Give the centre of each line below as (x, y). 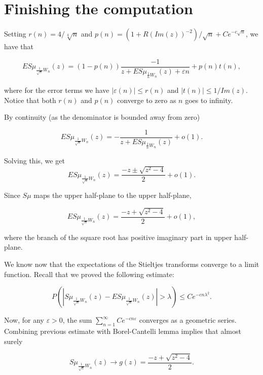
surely (13, 341)
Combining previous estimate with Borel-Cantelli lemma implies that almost (123, 331)
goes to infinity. (209, 100)
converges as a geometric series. (188, 320)
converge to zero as (147, 100)
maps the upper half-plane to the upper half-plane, (112, 195)
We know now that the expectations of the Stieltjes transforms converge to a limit (132, 264)
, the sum (77, 320)
